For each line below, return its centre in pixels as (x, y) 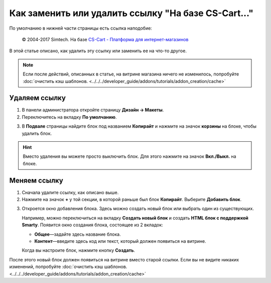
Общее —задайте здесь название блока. (78, 234)
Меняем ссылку (36, 180)
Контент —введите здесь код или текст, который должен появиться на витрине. (120, 241)
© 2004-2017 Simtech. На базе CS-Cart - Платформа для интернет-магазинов (105, 39)
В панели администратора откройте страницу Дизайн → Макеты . (93, 110)
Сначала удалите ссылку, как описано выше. (70, 192)
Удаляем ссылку (38, 98)
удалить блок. (37, 133)
